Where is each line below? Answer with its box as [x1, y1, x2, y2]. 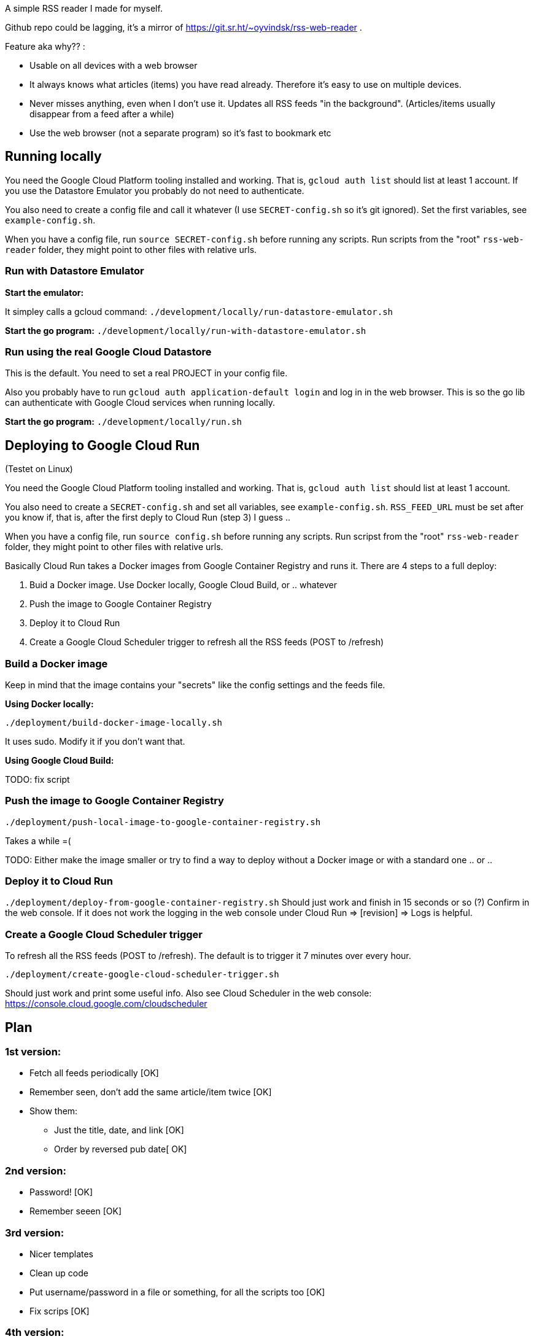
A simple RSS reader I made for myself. [5, 3, 163, 14]
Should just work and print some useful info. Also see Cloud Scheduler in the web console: [5, 988, 372, 999]
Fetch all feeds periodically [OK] [29, 1068, 159, 1079]
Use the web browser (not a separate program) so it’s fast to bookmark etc [29, 128, 331, 138]
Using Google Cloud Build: [5, 755, 114, 766]
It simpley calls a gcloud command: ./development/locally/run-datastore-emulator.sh [5, 306, 393, 317]
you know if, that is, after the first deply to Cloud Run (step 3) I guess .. [5, 512, 290, 523]
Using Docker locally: [5, 698, 94, 709]
